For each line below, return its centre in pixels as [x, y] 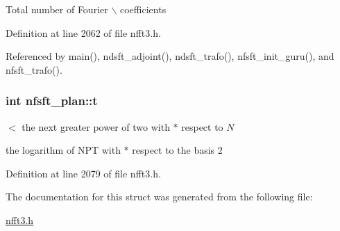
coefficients [143, 9]
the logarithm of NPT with [63, 150]
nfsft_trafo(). [34, 69]
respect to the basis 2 [177, 150]
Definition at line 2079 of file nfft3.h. [83, 173]
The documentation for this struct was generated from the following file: [159, 197]
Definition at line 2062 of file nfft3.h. [83, 32]
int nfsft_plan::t [52, 101]
